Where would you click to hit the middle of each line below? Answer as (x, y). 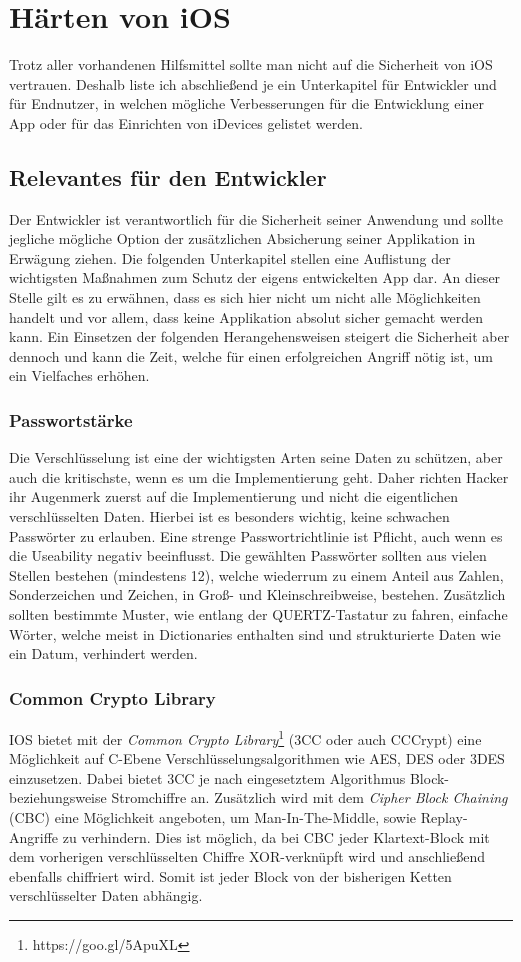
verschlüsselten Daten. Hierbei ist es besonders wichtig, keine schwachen (229, 516)
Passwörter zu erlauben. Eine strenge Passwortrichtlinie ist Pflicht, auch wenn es (256, 535)
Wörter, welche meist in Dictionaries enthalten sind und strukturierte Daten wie (255, 633)
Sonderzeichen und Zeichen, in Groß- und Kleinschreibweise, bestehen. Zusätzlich (257, 594)
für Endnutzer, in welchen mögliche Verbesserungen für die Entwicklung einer (246, 103)
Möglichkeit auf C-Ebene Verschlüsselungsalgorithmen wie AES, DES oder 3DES (257, 758)
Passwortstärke (71, 419)
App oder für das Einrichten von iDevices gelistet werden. (186, 122)
